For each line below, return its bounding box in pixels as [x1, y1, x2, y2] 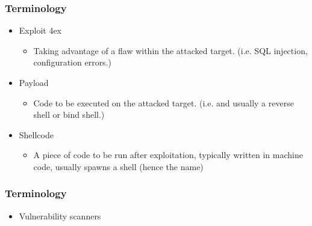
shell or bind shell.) [33, 108, 105, 121]
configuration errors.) [33, 56, 111, 69]
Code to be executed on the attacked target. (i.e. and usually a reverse [33, 96, 294, 109]
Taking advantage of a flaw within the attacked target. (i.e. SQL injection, [33, 44, 308, 56]
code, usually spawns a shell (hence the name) [33, 160, 204, 173]
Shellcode [19, 128, 54, 141]
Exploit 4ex [19, 24, 62, 37]
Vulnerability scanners [19, 209, 101, 222]
